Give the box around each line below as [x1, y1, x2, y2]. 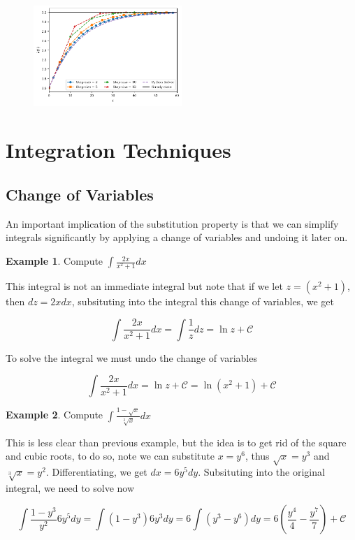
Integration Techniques [6, 136, 231, 164]
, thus [245, 448, 270, 463]
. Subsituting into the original [198, 465, 325, 479]
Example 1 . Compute [6, 254, 103, 268]
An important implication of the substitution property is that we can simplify [6, 216, 339, 231]
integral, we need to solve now [6, 480, 135, 495]
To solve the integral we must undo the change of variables [6, 350, 257, 365]
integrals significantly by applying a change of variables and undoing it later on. [6, 230, 348, 245]
